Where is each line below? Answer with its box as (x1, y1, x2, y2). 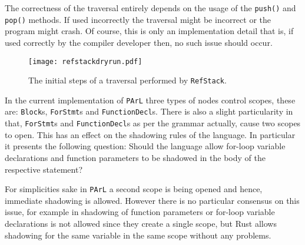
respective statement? (5, 163, 82, 175)
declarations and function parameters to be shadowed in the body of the (5, 151, 266, 163)
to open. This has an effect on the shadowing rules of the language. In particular (5, 128, 296, 140)
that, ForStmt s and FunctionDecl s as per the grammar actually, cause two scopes (5, 117, 301, 129)
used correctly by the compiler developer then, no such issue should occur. (5, 36, 273, 48)
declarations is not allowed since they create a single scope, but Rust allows (5, 217, 277, 229)
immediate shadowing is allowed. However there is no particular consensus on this (5, 194, 300, 206)
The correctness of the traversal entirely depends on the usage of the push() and (5, 2, 296, 14)
